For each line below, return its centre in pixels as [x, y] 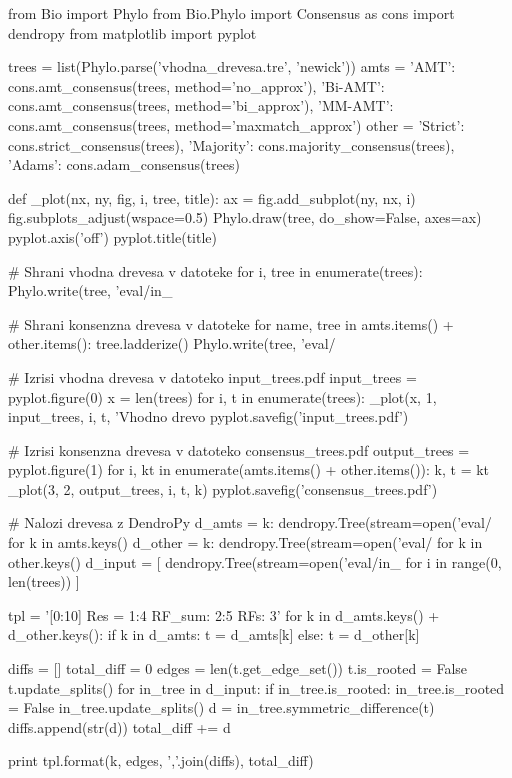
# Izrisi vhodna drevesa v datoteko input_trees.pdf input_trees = [212, 376]
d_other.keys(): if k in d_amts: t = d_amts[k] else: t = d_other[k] [214, 634]
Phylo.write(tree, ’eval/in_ [90, 290]
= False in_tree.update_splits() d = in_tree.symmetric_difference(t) [221, 707]
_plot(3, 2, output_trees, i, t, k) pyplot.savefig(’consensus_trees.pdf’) [223, 488]
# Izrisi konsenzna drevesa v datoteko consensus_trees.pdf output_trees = [239, 449]
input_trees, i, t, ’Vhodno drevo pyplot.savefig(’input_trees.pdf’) [208, 416]
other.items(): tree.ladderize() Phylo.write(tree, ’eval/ [172, 343]
